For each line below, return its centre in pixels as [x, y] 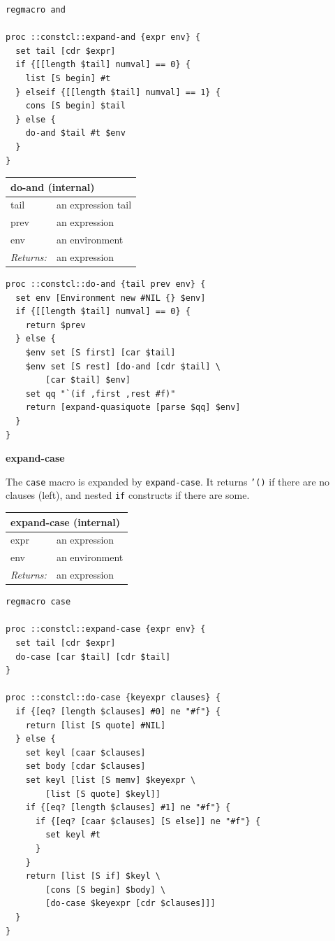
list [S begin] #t [68, 78]
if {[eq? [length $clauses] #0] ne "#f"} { [118, 712]
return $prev [55, 325]
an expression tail [94, 205]
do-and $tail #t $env [75, 133]
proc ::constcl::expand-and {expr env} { [103, 37]
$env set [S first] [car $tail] [100, 353]
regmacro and [36, 10]
